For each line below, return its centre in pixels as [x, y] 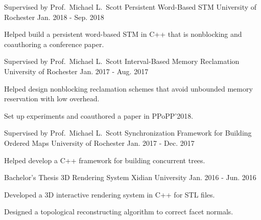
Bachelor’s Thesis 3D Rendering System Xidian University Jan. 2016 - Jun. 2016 [130, 177]
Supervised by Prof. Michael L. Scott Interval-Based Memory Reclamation [122, 61]
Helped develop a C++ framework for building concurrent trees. [105, 160]
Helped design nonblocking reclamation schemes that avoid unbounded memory [128, 88]
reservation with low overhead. [52, 98]
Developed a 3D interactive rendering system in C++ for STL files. [110, 194]
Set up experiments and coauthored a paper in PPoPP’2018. [99, 115]
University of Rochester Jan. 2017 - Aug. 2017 [76, 71]
